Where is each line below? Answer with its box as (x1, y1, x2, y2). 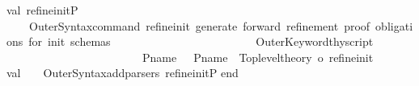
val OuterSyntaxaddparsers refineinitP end (6, 64, 239, 81)
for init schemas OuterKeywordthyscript (28, 33, 374, 50)
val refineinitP (6, 2, 78, 18)
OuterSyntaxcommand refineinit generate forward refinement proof (28, 17, 370, 34)
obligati (375, 17, 413, 34)
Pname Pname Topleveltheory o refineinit (142, 48, 374, 65)
